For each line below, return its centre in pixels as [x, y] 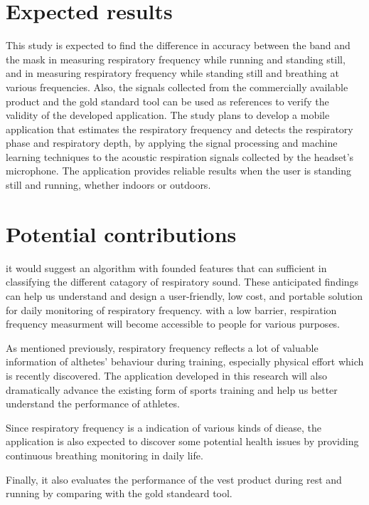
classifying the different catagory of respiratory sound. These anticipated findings [182, 282]
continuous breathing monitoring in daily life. [105, 455]
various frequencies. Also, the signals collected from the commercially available [177, 87]
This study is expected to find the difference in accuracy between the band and [178, 45]
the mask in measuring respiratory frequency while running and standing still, [176, 59]
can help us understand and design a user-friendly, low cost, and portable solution [184, 295]
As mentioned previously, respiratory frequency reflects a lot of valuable [162, 347]
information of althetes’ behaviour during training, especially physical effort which [185, 361]
